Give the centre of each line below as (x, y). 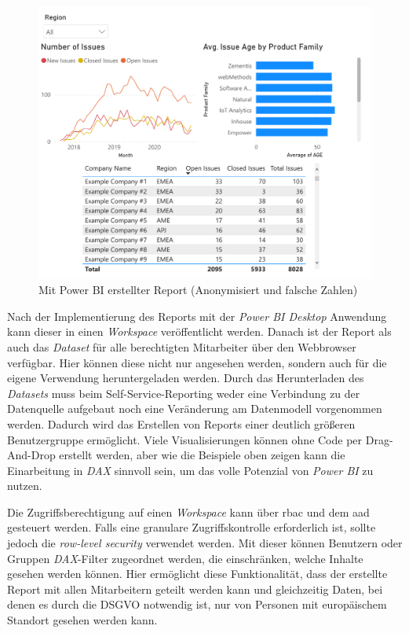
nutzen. (25, 486)
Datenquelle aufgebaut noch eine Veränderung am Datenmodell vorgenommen (195, 409)
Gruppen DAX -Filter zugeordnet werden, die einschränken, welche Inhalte (185, 558)
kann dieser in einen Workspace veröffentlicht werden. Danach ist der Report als (199, 331)
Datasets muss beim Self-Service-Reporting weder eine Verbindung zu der (184, 393)
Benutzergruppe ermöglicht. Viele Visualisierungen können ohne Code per (185, 439)
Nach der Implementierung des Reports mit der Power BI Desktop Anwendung (197, 316)
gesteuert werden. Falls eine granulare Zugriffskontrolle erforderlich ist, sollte (192, 527)
